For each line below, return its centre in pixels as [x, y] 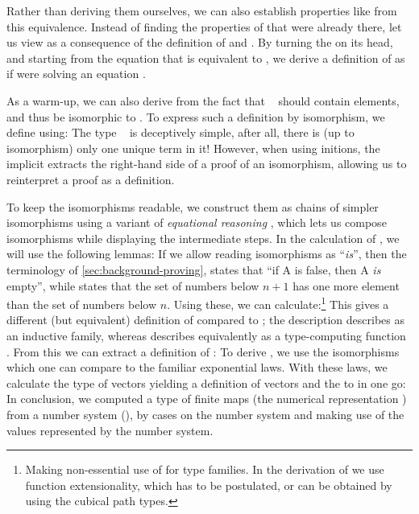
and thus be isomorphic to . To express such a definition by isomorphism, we [196, 116]
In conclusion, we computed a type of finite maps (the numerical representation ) [207, 399]
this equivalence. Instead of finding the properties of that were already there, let [204, 26]
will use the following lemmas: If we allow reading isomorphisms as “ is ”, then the [207, 254]
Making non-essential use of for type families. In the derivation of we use [205, 469]
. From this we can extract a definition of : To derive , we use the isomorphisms [203, 351]
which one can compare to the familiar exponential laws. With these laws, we [197, 367]
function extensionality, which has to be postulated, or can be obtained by [209, 485]
